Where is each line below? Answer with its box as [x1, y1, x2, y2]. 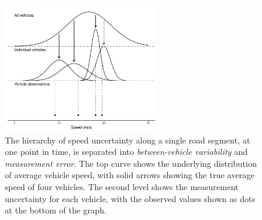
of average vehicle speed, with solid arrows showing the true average [5, 169, 255, 181]
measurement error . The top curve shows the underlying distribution [5, 157, 257, 169]
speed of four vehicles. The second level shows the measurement [5, 180, 239, 192]
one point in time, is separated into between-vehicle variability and [5, 145, 248, 158]
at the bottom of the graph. [5, 204, 107, 216]
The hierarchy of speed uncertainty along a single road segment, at [5, 133, 251, 146]
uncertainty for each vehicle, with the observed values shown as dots [5, 192, 255, 204]
